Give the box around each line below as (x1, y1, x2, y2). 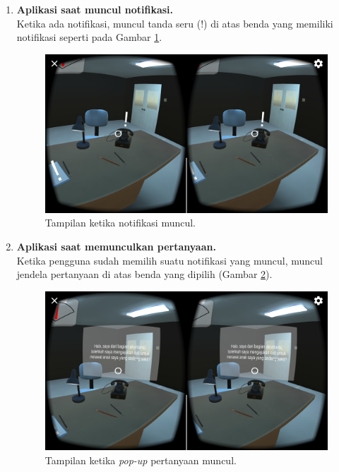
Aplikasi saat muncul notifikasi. (16, 2, 174, 16)
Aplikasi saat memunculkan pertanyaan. (16, 239, 216, 254)
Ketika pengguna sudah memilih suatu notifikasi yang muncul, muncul (16, 253, 323, 267)
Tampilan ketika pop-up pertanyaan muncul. (44, 452, 237, 467)
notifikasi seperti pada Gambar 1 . (16, 30, 162, 44)
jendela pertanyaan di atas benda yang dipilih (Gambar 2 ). (16, 267, 273, 282)
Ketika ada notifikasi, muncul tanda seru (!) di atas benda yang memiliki (16, 16, 333, 30)
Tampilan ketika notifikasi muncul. (44, 215, 196, 230)
